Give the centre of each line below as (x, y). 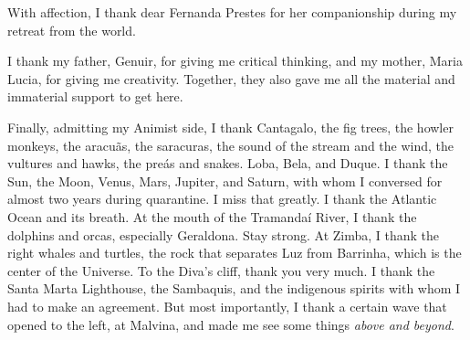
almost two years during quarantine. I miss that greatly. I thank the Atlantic (222, 199)
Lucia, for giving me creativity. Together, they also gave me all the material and (231, 78)
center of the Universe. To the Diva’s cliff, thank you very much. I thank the (221, 270)
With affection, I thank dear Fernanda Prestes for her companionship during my (232, 12)
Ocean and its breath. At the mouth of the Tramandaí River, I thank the (212, 216)
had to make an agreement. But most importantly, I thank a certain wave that (227, 306)
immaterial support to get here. (95, 96)
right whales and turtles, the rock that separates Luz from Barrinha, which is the (235, 253)
